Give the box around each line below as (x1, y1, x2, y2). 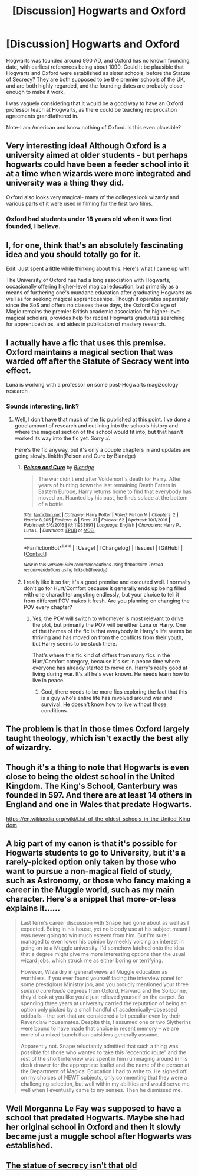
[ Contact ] (23, 550, 47, 558)
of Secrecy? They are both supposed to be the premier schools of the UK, (6, 76, 186, 83)
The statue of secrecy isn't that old (6, 1161, 137, 1171)
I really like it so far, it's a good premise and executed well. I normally (23, 578, 191, 585)
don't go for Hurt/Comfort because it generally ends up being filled (23, 584, 187, 592)
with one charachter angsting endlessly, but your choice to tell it (23, 591, 180, 598)
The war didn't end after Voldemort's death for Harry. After (38, 475, 181, 482)
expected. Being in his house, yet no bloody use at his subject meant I (20, 925, 191, 932)
